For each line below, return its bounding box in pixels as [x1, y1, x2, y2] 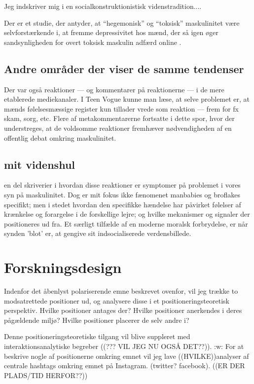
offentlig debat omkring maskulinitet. [4, 132, 116, 143]
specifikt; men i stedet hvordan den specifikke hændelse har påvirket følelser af [4, 199, 241, 209]
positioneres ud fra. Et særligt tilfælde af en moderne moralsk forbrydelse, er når [4, 218, 248, 229]
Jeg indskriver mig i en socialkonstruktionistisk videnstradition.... [4, 1, 202, 11]
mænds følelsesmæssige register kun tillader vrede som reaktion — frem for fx [4, 103, 239, 114]
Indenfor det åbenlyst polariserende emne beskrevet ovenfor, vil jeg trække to [4, 286, 238, 296]
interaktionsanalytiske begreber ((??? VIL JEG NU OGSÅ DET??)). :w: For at [4, 341, 244, 351]
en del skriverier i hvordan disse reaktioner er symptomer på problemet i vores [4, 180, 241, 190]
